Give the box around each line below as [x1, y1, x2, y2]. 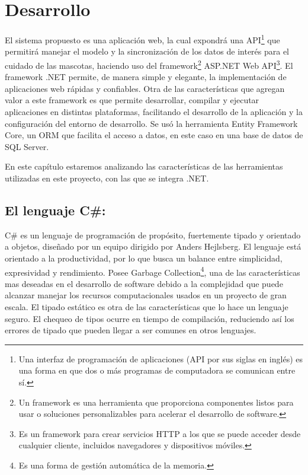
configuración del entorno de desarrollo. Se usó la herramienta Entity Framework [5, 117, 298, 129]
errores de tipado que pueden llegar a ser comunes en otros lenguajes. [5, 324, 256, 336]
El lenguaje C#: [5, 200, 106, 219]
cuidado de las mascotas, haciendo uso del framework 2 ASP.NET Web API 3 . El [5, 57, 293, 71]
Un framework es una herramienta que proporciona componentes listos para [18, 396, 294, 408]
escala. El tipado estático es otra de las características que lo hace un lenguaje [5, 300, 288, 313]
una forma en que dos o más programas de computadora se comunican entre [18, 364, 296, 377]
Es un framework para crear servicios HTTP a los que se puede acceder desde [18, 427, 301, 439]
